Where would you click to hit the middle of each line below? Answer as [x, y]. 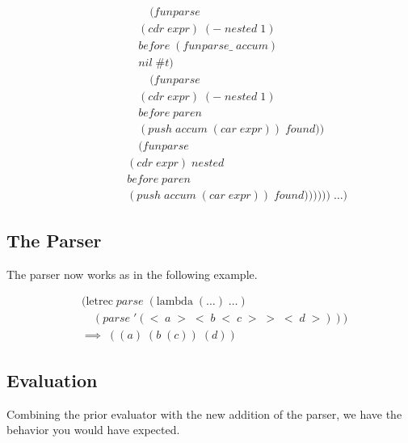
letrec [99, 302]
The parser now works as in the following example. [132, 274]
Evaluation [52, 380]
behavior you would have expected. [93, 430]
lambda [175, 302]
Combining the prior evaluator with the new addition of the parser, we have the [204, 413]
